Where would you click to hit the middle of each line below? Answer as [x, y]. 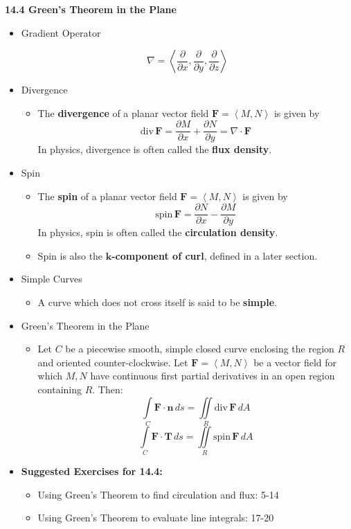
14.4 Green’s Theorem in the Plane [91, 9]
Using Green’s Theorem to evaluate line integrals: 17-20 [156, 518]
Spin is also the [70, 255]
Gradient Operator [61, 32]
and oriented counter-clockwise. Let [113, 362]
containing [60, 389]
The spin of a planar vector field [107, 196]
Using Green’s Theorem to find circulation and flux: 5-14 [158, 494]
